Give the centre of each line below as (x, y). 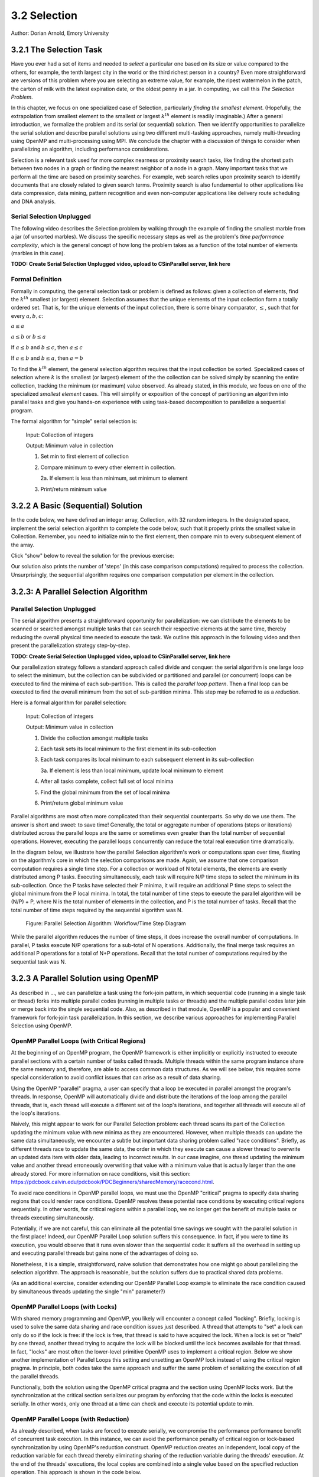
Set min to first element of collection (85, 456)
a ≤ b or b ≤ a (29, 336)
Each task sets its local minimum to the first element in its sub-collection (128, 749)
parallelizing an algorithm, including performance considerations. (90, 149)
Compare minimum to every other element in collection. (108, 467)
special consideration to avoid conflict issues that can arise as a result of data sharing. (116, 1078)
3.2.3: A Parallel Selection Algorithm (79, 592)
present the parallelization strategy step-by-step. (71, 645)
